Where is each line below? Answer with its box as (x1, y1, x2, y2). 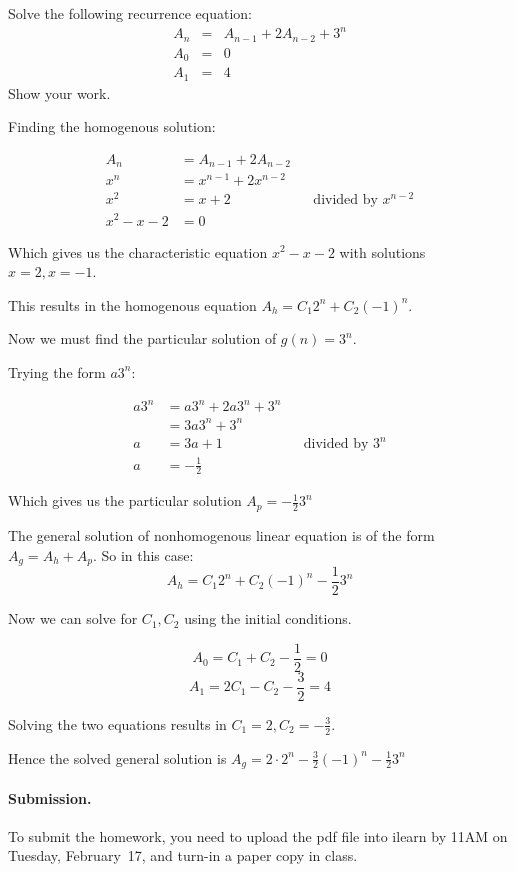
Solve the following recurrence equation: (8, 3, 252, 23)
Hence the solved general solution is (8, 747, 227, 768)
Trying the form (8, 361, 106, 382)
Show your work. (8, 82, 111, 103)
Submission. (8, 787, 92, 808)
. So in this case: (92, 544, 194, 565)
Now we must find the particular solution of (8, 328, 277, 349)
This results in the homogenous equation (8, 294, 257, 315)
